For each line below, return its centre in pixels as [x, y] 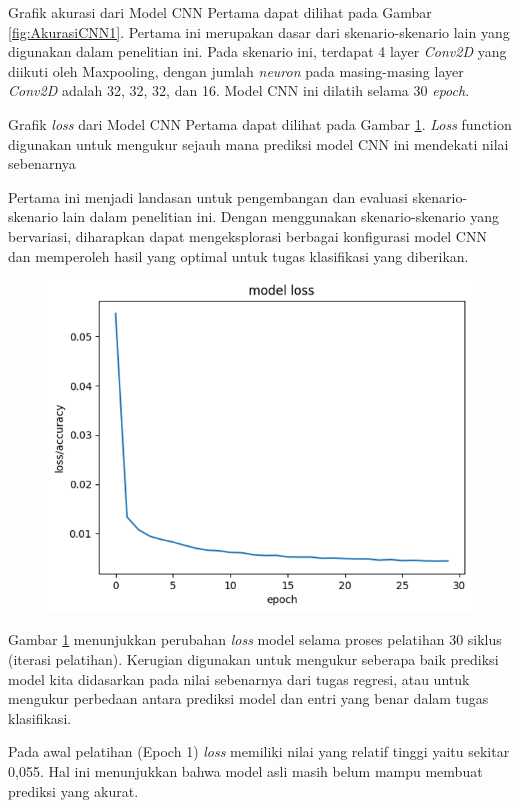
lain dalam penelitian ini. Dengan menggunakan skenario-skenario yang [280, 216]
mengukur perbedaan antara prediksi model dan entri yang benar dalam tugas [248, 698]
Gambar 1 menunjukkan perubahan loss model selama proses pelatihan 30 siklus [255, 639]
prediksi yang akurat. [73, 790]
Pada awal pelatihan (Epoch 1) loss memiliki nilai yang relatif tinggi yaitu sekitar [259, 751]
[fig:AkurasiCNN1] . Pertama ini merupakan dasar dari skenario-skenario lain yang [259, 31]
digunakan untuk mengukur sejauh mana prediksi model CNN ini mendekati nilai [258, 143]
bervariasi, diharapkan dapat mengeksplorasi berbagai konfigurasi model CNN [247, 235]
